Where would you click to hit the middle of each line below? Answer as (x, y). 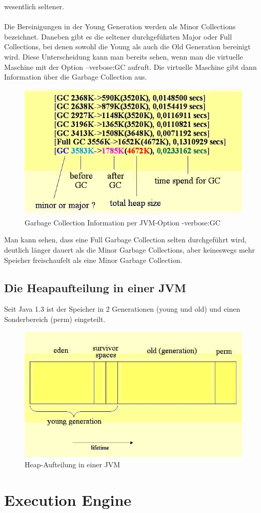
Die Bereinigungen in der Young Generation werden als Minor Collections (120, 26)
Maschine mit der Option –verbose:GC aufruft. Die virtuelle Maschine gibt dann (130, 66)
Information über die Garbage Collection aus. (76, 77)
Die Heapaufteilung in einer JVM (95, 287)
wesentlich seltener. (34, 6)
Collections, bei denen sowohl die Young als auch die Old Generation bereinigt (127, 46)
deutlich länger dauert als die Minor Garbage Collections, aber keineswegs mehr (130, 249)
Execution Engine (68, 499)
